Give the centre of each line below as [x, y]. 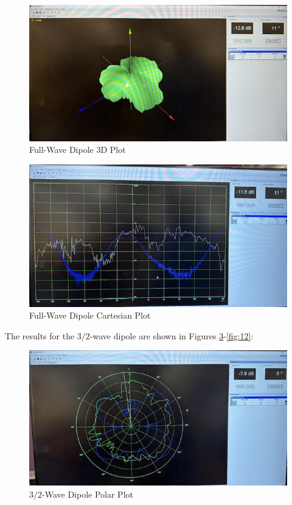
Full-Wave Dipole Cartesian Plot [90, 315]
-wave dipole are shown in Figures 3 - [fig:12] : [172, 335]
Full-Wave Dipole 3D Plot [78, 150]
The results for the [40, 335]
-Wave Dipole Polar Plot [88, 494]
